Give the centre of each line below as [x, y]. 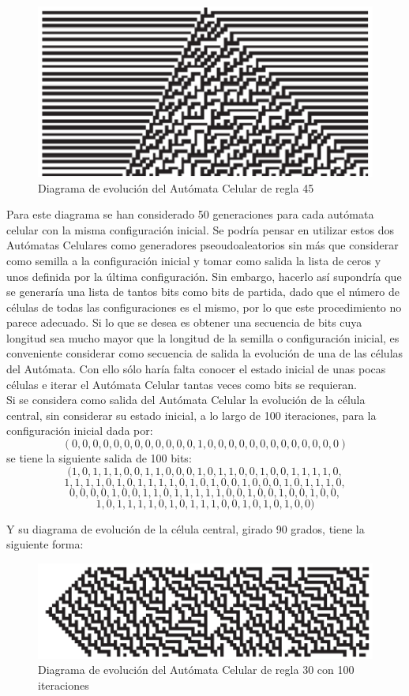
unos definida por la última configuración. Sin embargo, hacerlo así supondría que [204, 276]
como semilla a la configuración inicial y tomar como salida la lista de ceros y [194, 260]
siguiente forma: [45, 544]
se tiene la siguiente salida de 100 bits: [99, 458]
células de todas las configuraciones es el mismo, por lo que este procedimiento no [204, 307]
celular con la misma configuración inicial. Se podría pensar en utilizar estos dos [200, 229]
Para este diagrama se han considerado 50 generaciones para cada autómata [190, 214]
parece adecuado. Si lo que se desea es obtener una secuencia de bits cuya [184, 322]
